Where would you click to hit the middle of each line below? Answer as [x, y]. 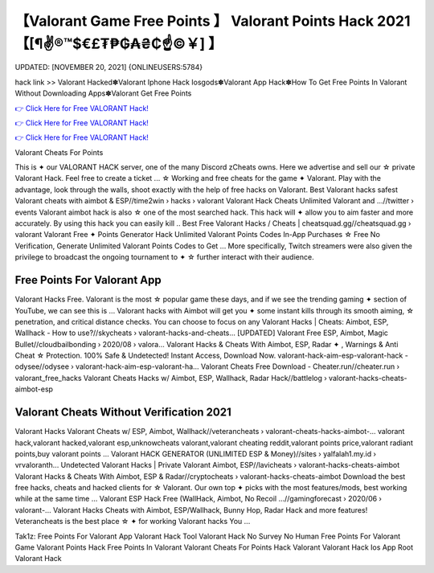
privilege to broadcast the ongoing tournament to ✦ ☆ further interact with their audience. [164, 257]
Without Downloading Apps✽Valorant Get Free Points [103, 93]
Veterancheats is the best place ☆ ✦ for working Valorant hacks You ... [133, 522]
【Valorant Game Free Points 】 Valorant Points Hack [194, 21]
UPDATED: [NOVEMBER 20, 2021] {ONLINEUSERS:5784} [109, 68]
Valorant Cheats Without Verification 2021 [123, 413]
